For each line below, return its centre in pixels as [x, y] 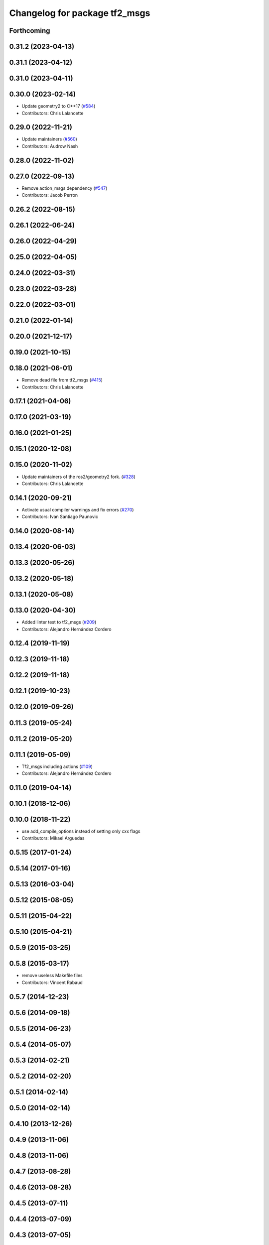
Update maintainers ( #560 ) [49, 139]
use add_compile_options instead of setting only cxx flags [81, 831]
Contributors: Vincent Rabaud [52, 982]
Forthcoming [30, 31]
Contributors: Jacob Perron [50, 195]
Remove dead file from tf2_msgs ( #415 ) [62, 380]
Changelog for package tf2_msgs [80, 13]
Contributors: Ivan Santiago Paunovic [60, 517]
